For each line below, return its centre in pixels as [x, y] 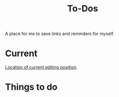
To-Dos [83, 9]
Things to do [31, 87]
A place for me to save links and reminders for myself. [60, 34]
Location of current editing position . [41, 67]
